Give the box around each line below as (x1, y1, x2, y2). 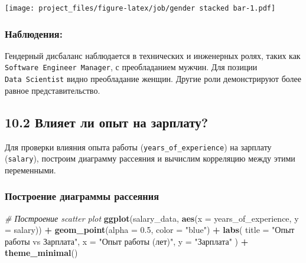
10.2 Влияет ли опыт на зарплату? (5, 113, 209, 131)
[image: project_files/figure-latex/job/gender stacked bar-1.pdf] (5, 4, 276, 12)
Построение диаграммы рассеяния (5, 189, 159, 203)
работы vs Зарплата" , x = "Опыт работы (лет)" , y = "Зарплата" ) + (5, 235, 249, 247)
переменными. (5, 163, 56, 176)
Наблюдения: (5, 26, 63, 41)
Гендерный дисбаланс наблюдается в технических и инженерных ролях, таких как (5, 49, 301, 61)
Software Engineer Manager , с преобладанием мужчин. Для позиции (5, 61, 258, 73)
